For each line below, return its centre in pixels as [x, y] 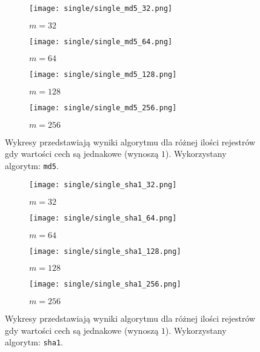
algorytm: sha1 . [34, 342]
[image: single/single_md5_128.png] [103, 75]
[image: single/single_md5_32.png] [101, 8]
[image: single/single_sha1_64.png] [103, 218]
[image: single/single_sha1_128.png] [105, 251]
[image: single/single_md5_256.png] [103, 108]
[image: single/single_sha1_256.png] [105, 284]
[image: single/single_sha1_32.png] [103, 185]
